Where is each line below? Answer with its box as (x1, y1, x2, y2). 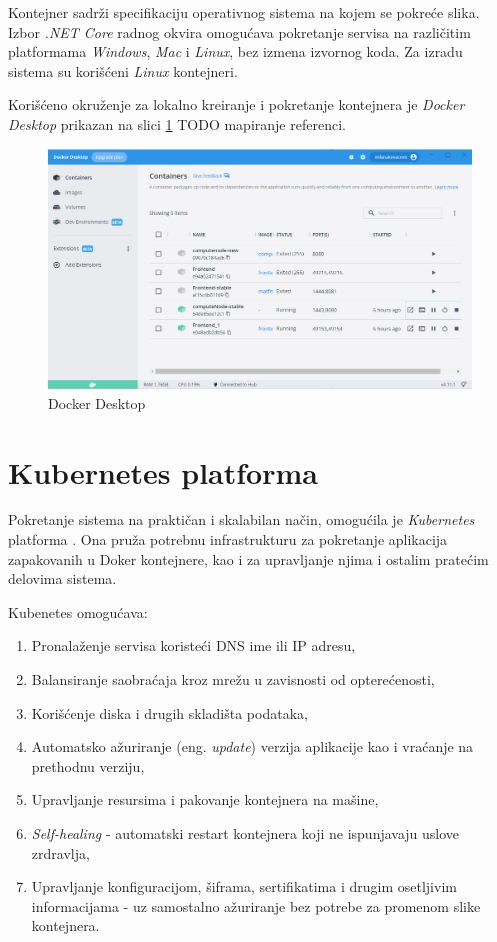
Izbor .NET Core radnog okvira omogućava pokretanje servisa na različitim (8, 21, 471, 42)
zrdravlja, (31, 842, 90, 863)
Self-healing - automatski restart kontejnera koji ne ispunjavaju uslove (31, 822, 460, 843)
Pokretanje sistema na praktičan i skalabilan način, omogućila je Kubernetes (8, 509, 475, 530)
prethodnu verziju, (31, 755, 145, 776)
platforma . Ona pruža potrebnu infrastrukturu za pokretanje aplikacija (8, 529, 448, 550)
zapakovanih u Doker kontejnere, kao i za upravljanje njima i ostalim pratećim (8, 548, 489, 569)
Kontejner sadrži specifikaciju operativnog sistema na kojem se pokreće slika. (8, 2, 480, 22)
